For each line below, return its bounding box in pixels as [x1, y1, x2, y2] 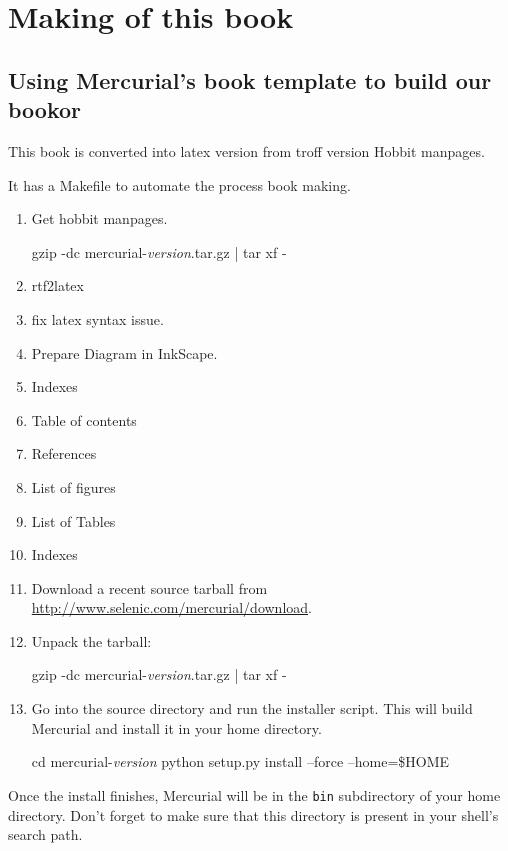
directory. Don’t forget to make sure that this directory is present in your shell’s [8, 804, 499, 825]
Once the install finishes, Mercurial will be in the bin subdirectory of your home [8, 784, 501, 805]
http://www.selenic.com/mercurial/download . [31, 597, 312, 618]
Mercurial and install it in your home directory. [31, 717, 322, 738]
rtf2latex [31, 275, 84, 296]
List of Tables [31, 510, 116, 531]
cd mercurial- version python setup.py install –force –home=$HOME [31, 751, 450, 772]
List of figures [31, 476, 116, 497]
